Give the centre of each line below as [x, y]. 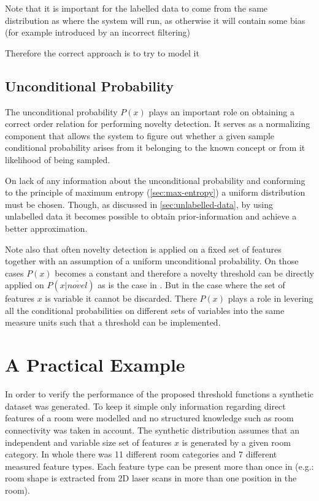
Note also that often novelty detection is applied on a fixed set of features [143, 249]
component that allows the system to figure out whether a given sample [140, 135]
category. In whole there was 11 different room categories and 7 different [141, 454]
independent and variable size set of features [88, 442]
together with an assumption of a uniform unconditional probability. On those [152, 261]
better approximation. [46, 228]
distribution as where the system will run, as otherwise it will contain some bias [155, 20]
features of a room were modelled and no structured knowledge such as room [149, 418]
